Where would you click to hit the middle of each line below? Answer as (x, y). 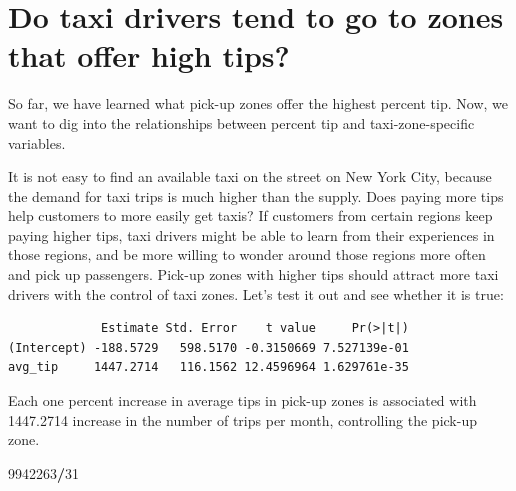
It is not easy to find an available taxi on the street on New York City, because (250, 176)
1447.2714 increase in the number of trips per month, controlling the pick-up (242, 419)
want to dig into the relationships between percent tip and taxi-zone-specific (241, 122)
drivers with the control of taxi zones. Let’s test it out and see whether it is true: (256, 293)
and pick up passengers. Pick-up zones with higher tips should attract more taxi (253, 274)
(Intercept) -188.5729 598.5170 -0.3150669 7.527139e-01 (208, 347)
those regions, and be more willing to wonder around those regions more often (247, 254)
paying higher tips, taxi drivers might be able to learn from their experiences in (251, 234)
